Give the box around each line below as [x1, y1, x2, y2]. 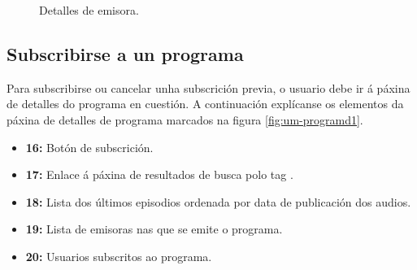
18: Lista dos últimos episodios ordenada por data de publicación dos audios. [25, 193, 411, 210]
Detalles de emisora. [39, 2, 139, 18]
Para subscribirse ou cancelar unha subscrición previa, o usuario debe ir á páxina [7, 79, 410, 96]
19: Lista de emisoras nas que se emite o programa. [25, 220, 283, 237]
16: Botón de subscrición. [25, 138, 154, 155]
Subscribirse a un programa [7, 41, 244, 66]
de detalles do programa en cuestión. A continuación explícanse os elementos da [7, 95, 404, 112]
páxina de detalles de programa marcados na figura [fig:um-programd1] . [7, 111, 363, 128]
